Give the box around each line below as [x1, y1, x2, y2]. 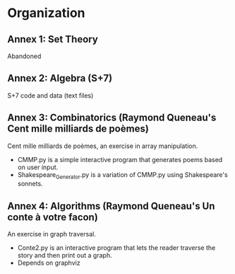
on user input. [17, 163, 59, 171]
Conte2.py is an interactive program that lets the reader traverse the [17, 244, 216, 252]
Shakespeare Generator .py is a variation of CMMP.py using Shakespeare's [17, 170, 228, 181]
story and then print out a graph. [17, 251, 112, 260]
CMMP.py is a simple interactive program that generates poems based [17, 155, 223, 164]
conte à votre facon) [7, 211, 99, 223]
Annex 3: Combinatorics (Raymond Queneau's [7, 112, 217, 124]
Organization [7, 5, 85, 21]
